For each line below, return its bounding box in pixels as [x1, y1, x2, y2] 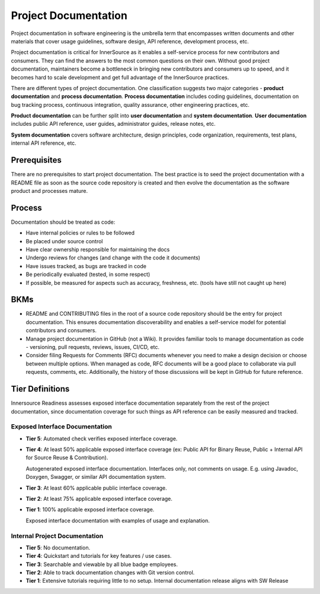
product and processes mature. [11, 187, 88, 194]
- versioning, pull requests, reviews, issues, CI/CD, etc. [25, 344, 160, 351]
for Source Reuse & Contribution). [25, 454, 108, 461]
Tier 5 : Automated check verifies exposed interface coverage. [25, 435, 178, 442]
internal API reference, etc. [11, 139, 76, 147]
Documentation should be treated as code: [11, 218, 116, 225]
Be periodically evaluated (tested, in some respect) [25, 271, 151, 278]
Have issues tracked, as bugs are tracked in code [25, 262, 146, 269]
